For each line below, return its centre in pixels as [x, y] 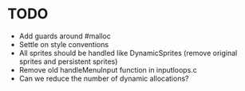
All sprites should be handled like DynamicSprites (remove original [128, 53]
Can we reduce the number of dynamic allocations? [104, 78]
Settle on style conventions [64, 44]
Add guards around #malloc [65, 36]
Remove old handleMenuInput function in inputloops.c [108, 69]
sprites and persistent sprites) [68, 61]
